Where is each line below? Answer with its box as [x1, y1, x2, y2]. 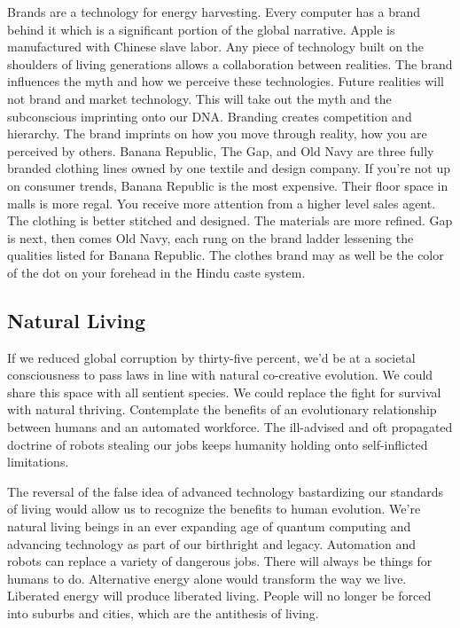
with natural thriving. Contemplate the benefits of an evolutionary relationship [7, 400, 437, 419]
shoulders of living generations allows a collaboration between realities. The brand [7, 54, 453, 73]
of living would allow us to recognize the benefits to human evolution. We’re [7, 499, 421, 518]
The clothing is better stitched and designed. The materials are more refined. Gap [7, 211, 453, 230]
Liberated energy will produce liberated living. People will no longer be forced [7, 586, 432, 605]
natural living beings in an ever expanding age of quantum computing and [7, 517, 411, 536]
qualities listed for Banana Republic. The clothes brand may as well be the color [7, 246, 444, 264]
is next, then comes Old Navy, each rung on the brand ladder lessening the [7, 228, 414, 247]
